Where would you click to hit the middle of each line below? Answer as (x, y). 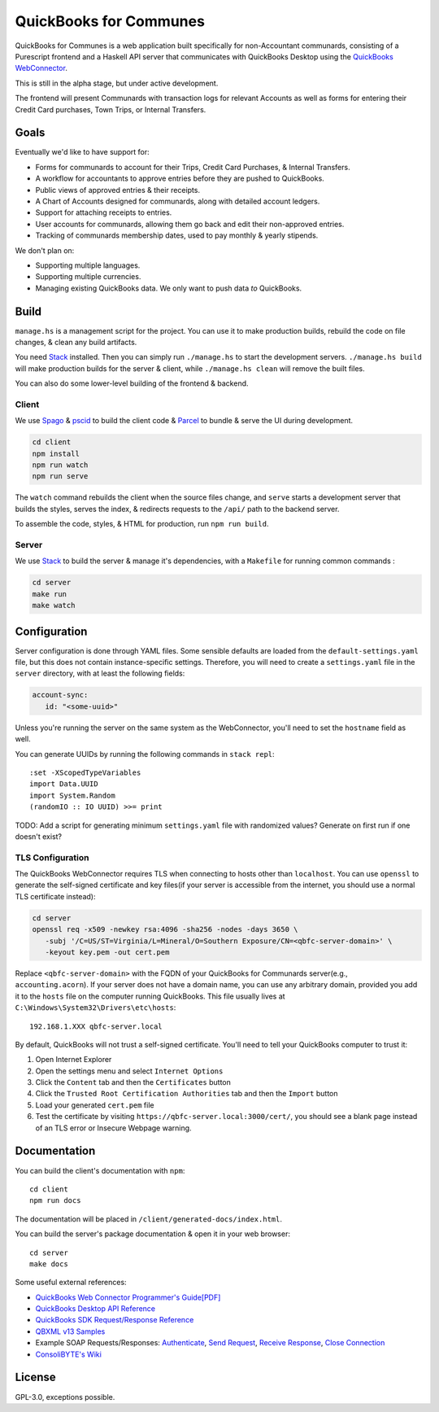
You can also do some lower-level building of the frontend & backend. (132, 383)
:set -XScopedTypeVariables (85, 772)
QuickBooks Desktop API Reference (96, 1309)
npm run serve (60, 476)
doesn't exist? (39, 836)
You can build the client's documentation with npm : (100, 1170)
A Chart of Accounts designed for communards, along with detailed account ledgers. (178, 201)
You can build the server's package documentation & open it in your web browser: (152, 1234)
